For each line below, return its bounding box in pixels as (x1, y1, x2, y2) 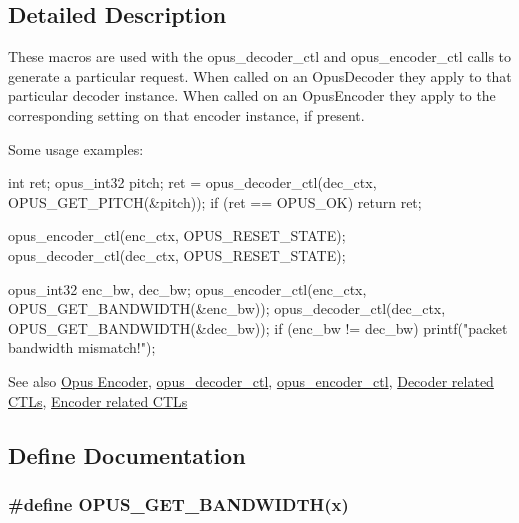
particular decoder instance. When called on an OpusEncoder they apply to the (8, 85, 496, 106)
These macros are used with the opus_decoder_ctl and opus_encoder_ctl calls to (8, 46, 512, 67)
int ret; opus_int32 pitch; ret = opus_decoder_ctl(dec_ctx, (8, 172, 377, 193)
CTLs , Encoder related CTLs (8, 390, 188, 411)
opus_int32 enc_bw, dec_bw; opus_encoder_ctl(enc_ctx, (8, 278, 367, 299)
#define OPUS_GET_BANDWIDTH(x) (8, 491, 349, 516)
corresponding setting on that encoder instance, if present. (8, 104, 365, 125)
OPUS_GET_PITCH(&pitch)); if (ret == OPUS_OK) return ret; (8, 191, 422, 212)
